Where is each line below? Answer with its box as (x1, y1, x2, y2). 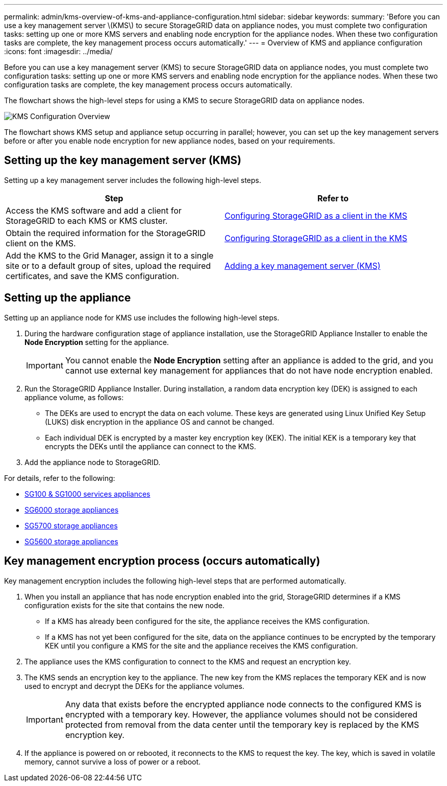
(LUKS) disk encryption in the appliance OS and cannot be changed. (45, 417, 275, 426)
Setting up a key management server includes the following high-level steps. (4, 175, 261, 184)
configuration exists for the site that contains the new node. (24, 600, 225, 610)
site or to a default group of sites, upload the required (6, 260, 211, 271)
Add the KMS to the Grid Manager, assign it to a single (6, 250, 214, 261)
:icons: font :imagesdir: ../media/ (4, 47, 113, 56)
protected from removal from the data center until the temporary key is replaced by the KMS (65, 719, 419, 730)
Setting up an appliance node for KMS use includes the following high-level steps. (4, 313, 280, 322)
